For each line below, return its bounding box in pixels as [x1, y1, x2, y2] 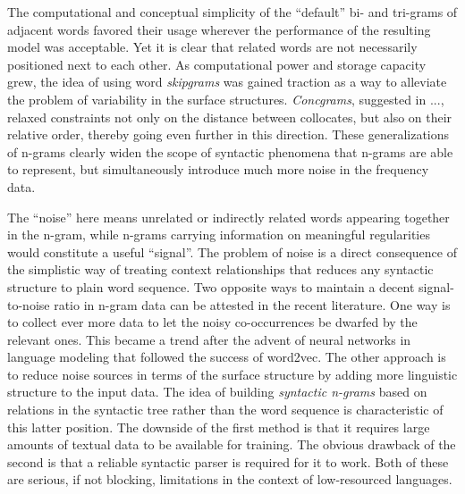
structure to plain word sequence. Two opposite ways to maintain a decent [7, 277, 415, 296]
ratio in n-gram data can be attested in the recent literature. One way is [54, 295, 451, 314]
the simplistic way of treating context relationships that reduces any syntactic [7, 260, 434, 279]
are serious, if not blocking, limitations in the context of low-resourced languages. [7, 470, 452, 489]
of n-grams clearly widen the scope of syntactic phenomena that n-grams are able [7, 142, 453, 161]
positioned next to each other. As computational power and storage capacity [7, 54, 427, 73]
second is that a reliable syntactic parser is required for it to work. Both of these [7, 452, 449, 471]
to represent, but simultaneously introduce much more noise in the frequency [7, 160, 429, 179]
